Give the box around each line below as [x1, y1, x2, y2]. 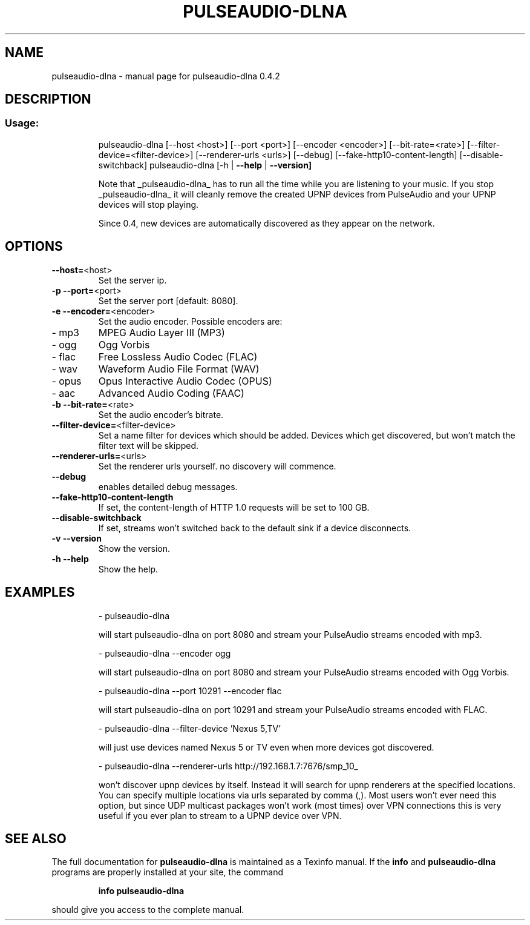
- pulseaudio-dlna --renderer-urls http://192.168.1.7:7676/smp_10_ [98, 760, 358, 771]
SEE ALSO [5, 831, 67, 846]
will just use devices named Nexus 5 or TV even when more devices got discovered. [98, 741, 434, 752]
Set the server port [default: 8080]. [98, 295, 238, 306]
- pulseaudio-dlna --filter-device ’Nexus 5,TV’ [98, 723, 281, 734]
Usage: [5, 117, 39, 130]
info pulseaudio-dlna [98, 886, 185, 897]
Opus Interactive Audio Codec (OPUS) [98, 374, 272, 387]
